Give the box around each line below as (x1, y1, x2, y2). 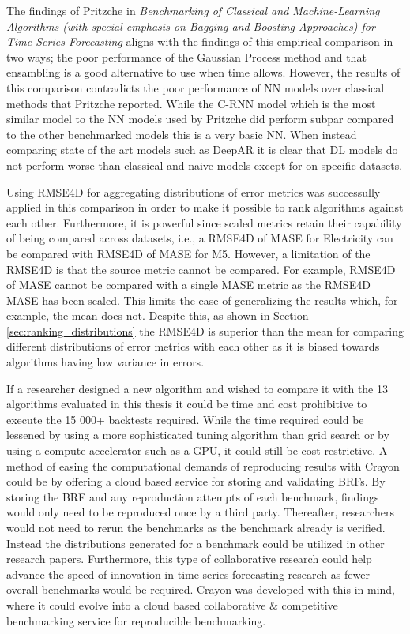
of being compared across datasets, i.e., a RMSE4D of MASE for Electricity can (6, 230, 393, 246)
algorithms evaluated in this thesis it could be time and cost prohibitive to (6, 396, 367, 412)
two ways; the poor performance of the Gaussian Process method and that (6, 48, 367, 65)
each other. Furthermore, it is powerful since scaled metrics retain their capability (6, 214, 402, 231)
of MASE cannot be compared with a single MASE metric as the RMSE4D (6, 276, 371, 293)
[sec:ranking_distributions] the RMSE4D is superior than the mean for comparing (6, 322, 404, 339)
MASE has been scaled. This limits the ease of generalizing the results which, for (6, 291, 398, 308)
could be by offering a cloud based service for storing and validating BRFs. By (6, 473, 386, 490)
